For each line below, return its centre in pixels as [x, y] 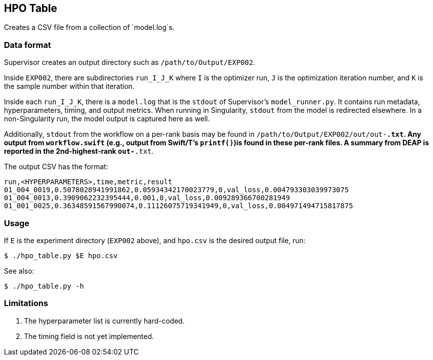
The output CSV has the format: [56, 167]
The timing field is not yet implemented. [89, 336]
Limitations [26, 303]
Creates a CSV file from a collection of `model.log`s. [89, 27]
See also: [19, 271]
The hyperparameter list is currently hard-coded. [104, 321]
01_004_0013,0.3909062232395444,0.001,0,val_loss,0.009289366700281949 [147, 198]
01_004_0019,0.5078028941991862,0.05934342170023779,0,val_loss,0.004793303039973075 [177, 190]
